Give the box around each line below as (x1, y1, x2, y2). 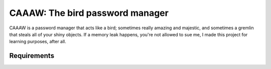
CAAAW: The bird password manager (9, 7, 169, 18)
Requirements (9, 52, 55, 60)
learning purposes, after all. (9, 39, 66, 45)
